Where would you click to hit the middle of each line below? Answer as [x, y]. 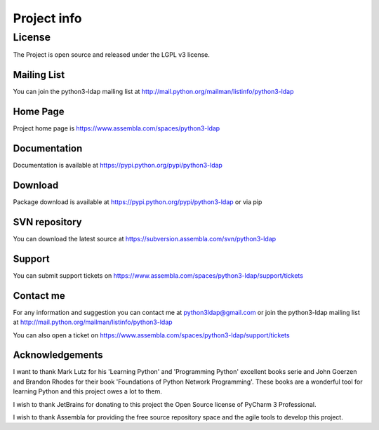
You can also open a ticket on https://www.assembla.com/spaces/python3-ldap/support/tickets [152, 335]
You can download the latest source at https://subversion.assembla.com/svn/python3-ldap [145, 238]
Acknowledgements [58, 355]
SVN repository [47, 222]
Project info [47, 18]
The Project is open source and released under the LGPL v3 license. [112, 55]
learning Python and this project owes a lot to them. [88, 391]
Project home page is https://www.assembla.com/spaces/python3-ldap [117, 128]
